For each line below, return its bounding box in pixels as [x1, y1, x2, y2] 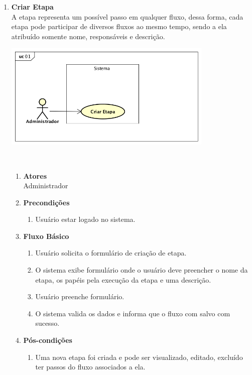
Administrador [23, 180, 68, 191]
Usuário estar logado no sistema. [35, 214, 136, 224]
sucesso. [35, 318, 60, 328]
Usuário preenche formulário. [35, 291, 124, 302]
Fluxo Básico [23, 230, 69, 241]
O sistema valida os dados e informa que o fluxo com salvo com [35, 308, 230, 318]
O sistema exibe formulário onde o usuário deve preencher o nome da [35, 265, 248, 275]
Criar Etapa [11, 2, 54, 12]
